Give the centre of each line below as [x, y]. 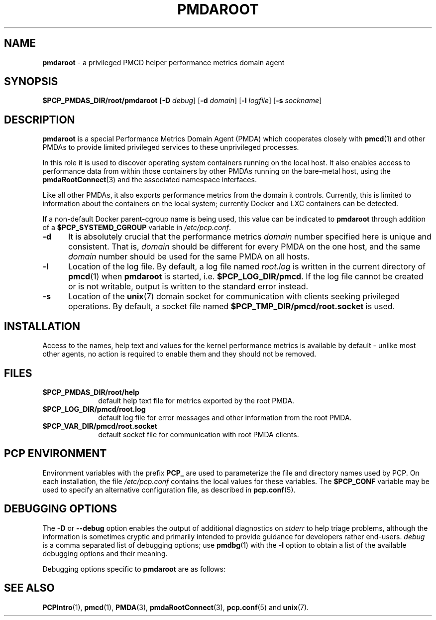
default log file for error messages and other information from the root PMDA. [225, 417]
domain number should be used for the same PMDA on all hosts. [189, 257]
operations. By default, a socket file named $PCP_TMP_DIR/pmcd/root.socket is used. [231, 307]
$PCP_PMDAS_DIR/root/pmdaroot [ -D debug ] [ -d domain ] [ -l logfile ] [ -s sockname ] [182, 101]
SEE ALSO [29, 588]
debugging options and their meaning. [105, 553]
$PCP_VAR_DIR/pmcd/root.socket [100, 426]
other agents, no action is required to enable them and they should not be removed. [179, 354]
